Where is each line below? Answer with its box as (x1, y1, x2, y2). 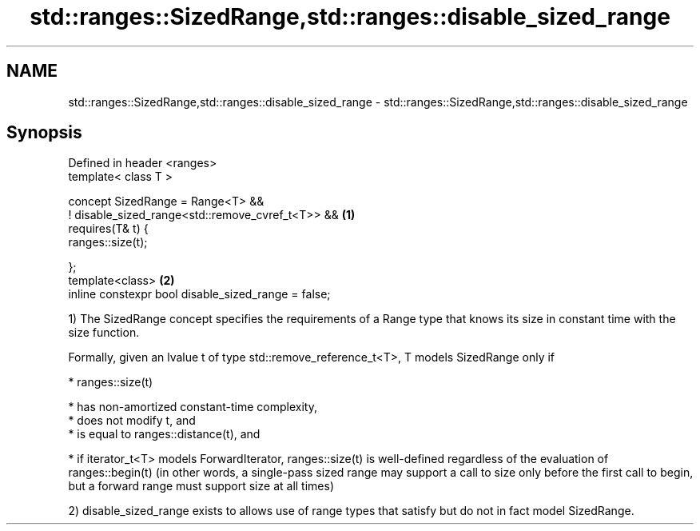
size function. (68, 325, 140, 340)
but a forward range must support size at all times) (68, 479, 334, 493)
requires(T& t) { (68, 222, 149, 236)
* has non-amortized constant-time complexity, (68, 400, 317, 414)
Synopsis (6, 122, 82, 143)
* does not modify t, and (68, 413, 196, 428)
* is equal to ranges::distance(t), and (68, 427, 261, 441)
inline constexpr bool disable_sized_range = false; (68, 287, 331, 301)
